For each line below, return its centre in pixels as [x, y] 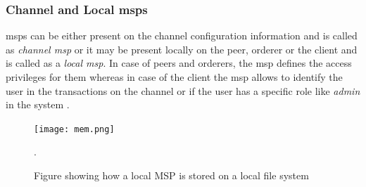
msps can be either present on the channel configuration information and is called [182, 36]
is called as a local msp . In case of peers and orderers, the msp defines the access [179, 63]
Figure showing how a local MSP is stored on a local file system [171, 175]
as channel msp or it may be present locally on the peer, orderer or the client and [182, 49]
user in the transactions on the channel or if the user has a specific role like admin [183, 90]
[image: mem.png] [74, 129]
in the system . [38, 104]
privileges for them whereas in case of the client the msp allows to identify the [174, 77]
